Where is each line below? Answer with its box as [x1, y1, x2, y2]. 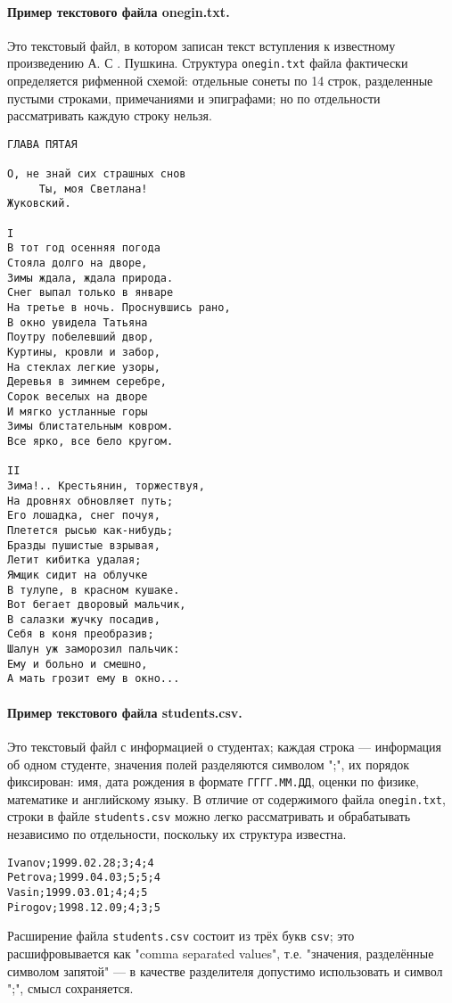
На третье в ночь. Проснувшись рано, [7, 301, 231, 315]
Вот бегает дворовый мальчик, [7, 598, 186, 612]
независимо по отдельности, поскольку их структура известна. [7, 825, 347, 843]
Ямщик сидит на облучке [7, 568, 148, 581]
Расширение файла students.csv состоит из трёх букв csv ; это [7, 926, 355, 945]
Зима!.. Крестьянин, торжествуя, [7, 479, 205, 492]
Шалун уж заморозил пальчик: [7, 643, 180, 656]
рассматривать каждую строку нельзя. [7, 106, 212, 125]
